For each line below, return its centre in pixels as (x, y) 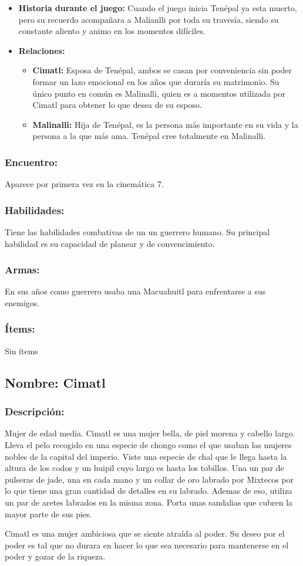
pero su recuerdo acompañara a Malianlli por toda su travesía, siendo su (149, 19)
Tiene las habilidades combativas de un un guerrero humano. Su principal (137, 231)
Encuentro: (31, 162)
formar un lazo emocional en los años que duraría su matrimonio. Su (156, 81)
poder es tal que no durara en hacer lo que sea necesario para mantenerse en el (147, 545)
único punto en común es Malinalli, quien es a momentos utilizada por (159, 93)
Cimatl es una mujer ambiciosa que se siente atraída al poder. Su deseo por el (145, 533)
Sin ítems (21, 350)
